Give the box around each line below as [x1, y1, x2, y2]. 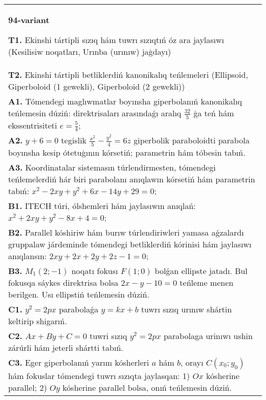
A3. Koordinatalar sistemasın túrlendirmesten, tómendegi [8, 161, 216, 173]
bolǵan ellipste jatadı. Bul [154, 264, 248, 277]
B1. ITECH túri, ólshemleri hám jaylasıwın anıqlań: [8, 199, 196, 212]
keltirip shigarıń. [8, 314, 67, 327]
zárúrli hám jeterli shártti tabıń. [8, 341, 123, 353]
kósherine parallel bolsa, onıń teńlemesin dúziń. [62, 381, 232, 393]
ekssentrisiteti [8, 119, 57, 131]
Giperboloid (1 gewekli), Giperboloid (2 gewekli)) [8, 80, 185, 92]
